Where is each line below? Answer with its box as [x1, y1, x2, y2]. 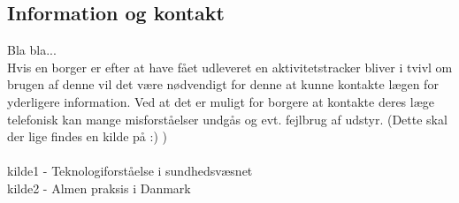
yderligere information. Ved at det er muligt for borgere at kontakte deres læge [7, 92, 434, 110]
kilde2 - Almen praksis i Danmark [7, 178, 191, 197]
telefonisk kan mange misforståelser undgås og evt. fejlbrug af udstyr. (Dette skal [7, 109, 448, 128]
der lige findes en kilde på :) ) [7, 127, 167, 146]
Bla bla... [7, 41, 57, 59]
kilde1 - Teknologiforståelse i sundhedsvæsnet [7, 162, 253, 180]
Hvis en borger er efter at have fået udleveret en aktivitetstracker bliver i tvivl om [7, 57, 453, 76]
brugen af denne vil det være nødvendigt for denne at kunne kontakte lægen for [7, 75, 439, 94]
